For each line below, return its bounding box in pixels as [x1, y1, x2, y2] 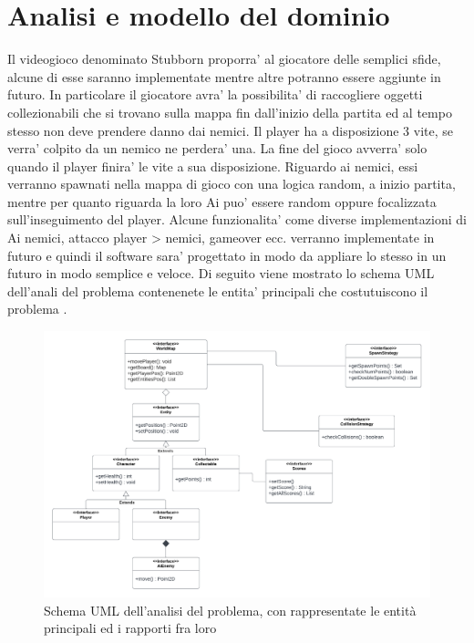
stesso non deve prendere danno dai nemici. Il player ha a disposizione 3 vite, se [7, 120, 453, 140]
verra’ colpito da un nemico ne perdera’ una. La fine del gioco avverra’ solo [7, 139, 428, 158]
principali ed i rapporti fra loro [44, 618, 217, 638]
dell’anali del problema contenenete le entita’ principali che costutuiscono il [7, 281, 428, 300]
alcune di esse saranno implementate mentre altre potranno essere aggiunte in [7, 67, 441, 86]
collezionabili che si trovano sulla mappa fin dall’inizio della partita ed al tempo [7, 102, 452, 121]
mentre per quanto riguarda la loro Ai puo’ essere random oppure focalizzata [7, 192, 437, 211]
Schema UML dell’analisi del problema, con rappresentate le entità [44, 600, 417, 619]
